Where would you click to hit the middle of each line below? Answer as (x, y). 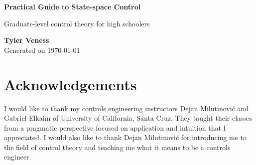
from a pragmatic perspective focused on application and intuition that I (115, 127)
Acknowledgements (70, 84)
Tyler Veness (27, 40)
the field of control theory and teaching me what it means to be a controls (117, 147)
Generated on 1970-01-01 (42, 50)
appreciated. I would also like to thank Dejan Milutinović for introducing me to (125, 137)
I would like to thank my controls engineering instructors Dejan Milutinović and (127, 108)
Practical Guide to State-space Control (72, 6)
